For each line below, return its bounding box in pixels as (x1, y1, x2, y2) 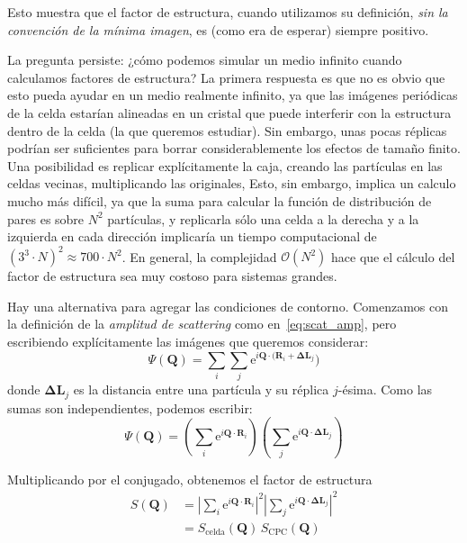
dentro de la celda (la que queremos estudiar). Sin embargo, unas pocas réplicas (7, 121, 447, 140)
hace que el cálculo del (331, 247, 455, 266)
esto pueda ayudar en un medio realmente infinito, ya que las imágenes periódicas (7, 86, 458, 104)
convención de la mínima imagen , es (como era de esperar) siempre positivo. (7, 20, 429, 39)
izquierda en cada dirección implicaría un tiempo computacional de (7, 227, 377, 246)
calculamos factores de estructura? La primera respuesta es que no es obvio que (7, 68, 445, 86)
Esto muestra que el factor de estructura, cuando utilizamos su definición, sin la (7, 3, 448, 21)
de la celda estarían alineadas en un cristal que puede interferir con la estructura (7, 103, 452, 122)
